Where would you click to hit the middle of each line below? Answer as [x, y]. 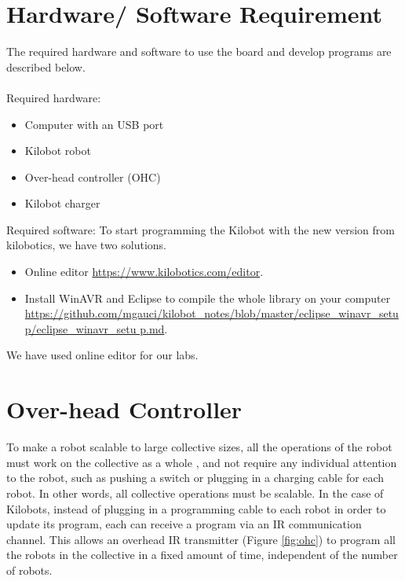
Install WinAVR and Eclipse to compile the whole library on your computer [208, 298]
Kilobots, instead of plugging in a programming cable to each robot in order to [196, 508]
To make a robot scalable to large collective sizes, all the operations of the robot [199, 447]
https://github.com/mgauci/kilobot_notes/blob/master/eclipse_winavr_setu [212, 313]
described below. [46, 66]
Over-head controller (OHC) [93, 177]
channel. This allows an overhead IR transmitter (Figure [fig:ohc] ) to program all [201, 539]
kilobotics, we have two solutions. [86, 245]
